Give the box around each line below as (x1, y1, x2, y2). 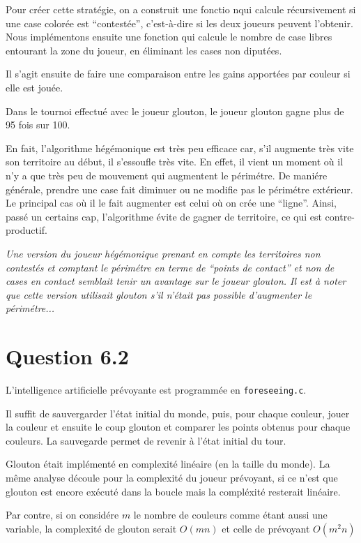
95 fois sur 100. (6, 117, 70, 132)
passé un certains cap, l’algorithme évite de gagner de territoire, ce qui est (6, 209, 322, 223)
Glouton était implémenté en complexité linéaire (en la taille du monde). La (6, 456, 330, 471)
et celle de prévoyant (222, 521, 310, 535)
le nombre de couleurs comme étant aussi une (133, 507, 328, 522)
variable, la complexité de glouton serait (6, 521, 177, 535)
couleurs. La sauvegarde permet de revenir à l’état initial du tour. (6, 433, 286, 447)
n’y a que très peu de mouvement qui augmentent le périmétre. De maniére (6, 168, 328, 182)
